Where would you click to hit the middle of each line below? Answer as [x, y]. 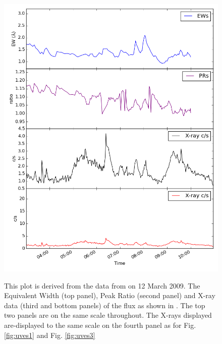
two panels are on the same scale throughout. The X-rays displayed [108, 315]
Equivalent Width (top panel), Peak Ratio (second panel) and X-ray [110, 295]
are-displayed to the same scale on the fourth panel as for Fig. [100, 325]
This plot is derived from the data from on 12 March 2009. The [102, 285]
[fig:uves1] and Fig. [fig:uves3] [50, 335]
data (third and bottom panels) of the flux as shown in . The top [105, 305]
